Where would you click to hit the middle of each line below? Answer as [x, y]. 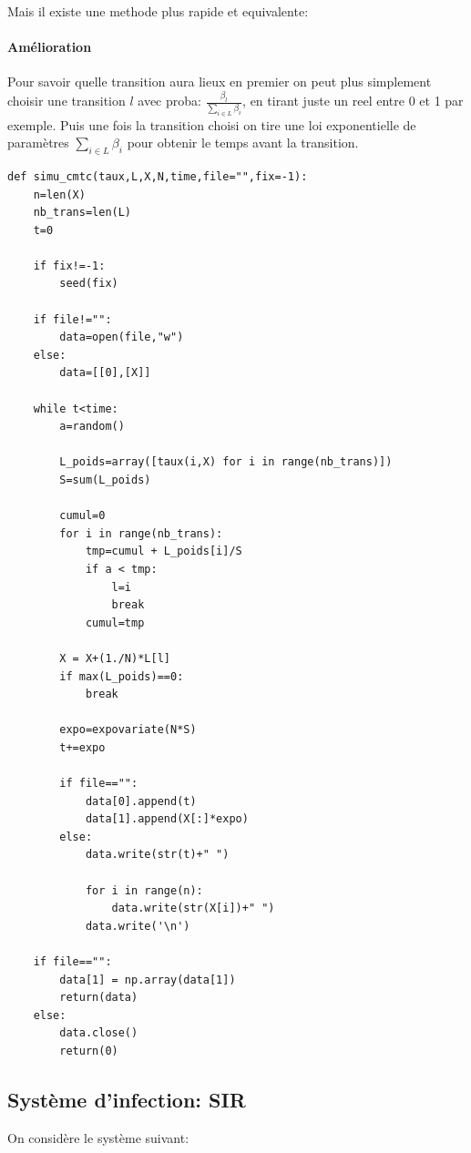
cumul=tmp [115, 622]
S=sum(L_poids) [105, 480]
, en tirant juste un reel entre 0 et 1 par [353, 101]
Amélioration [50, 47]
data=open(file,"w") [122, 337]
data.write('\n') [138, 926]
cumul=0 [82, 516]
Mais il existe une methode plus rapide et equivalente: [158, 11]
